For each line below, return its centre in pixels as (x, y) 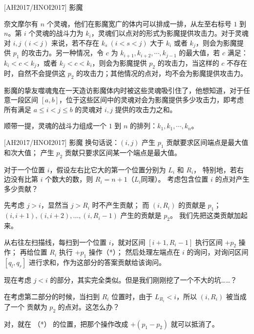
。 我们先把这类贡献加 (205, 215)
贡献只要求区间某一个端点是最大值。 (123, 152)
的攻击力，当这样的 (188, 63)
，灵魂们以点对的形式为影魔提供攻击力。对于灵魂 (170, 33)
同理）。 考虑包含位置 (175, 179)
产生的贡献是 (141, 215)
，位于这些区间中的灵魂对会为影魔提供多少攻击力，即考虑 (151, 100)
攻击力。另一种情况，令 (66, 53)
